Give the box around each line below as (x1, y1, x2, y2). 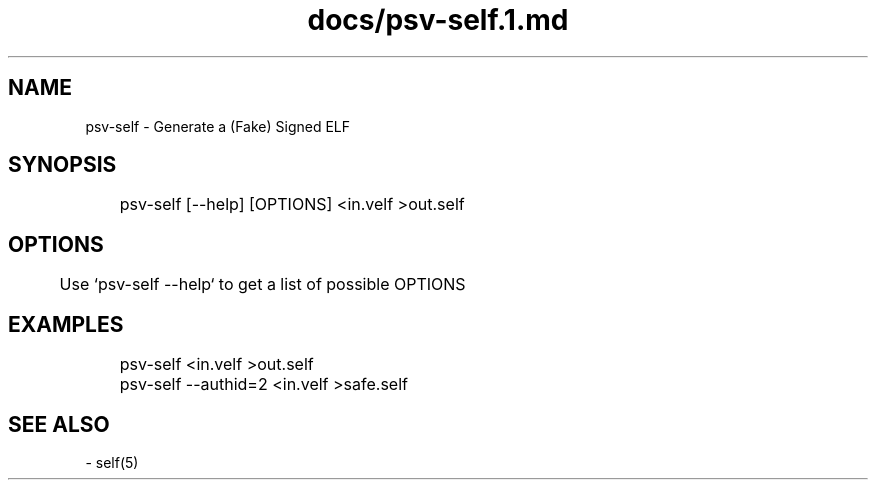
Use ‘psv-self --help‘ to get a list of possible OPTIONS (59, 274, 466, 295)
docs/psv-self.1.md (307, 3, 569, 37)
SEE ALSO (8, 411, 110, 437)
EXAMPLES (8, 311, 124, 337)
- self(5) (85, 453, 139, 471)
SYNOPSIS (8, 152, 117, 178)
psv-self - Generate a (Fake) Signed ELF (85, 117, 351, 135)
